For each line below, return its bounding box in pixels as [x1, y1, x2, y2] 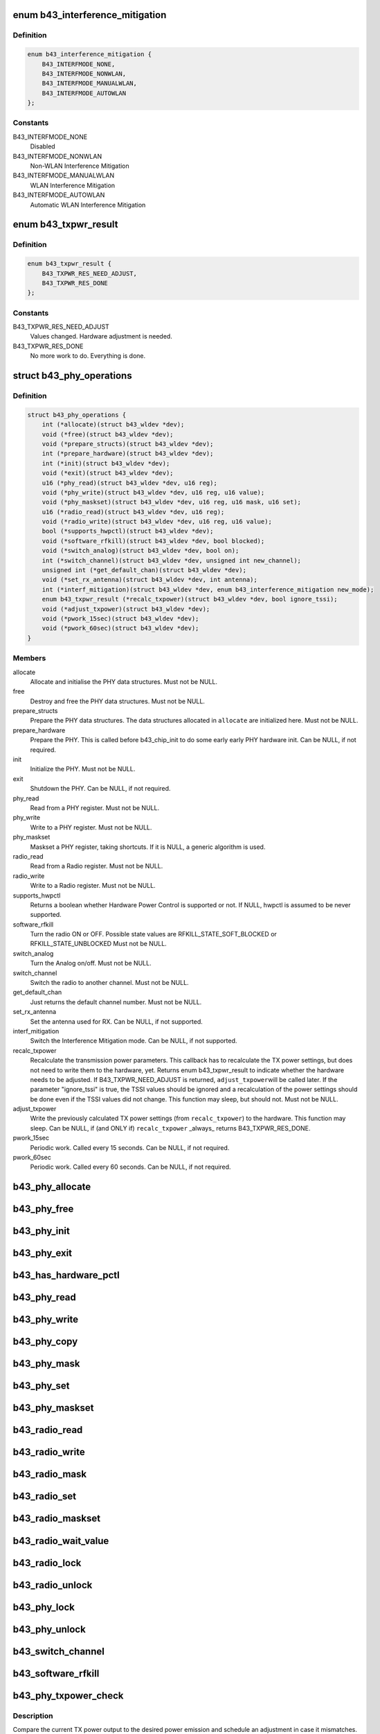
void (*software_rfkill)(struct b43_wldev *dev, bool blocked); [42, 537, 265, 544]
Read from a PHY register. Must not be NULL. [30, 803, 159, 812]
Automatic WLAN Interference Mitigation [30, 200, 146, 209]
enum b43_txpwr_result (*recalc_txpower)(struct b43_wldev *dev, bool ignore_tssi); [42, 595, 338, 603]
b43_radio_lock [12, 1557, 82, 1569]
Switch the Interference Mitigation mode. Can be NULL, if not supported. [30, 1037, 237, 1045]
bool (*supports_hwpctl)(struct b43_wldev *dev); [42, 527, 214, 535]
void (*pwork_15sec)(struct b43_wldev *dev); [42, 615, 199, 622]
